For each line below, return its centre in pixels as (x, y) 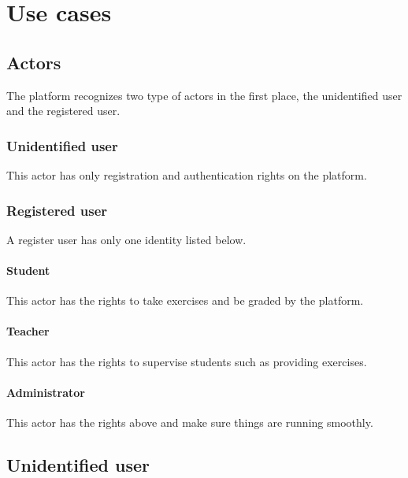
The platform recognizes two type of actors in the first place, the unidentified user (204, 95)
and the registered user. (63, 111)
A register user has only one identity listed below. (126, 239)
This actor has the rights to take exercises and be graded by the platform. (185, 300)
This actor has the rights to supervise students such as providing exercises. (187, 361)
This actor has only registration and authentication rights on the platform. (187, 174)
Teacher (28, 331)
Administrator (46, 392)
